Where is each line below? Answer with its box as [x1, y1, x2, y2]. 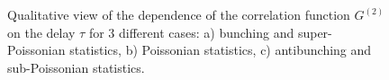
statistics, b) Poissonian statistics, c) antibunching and [69, 40, 372, 59]
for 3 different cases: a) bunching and [88, 22, 294, 41]
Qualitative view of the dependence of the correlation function [7, 5, 350, 23]
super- [297, 22, 332, 41]
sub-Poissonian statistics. [7, 58, 145, 76]
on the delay [7, 22, 76, 41]
